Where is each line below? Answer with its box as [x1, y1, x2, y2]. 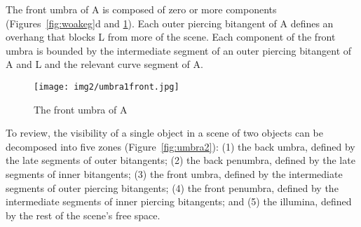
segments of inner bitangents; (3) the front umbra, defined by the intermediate [6, 167, 343, 181]
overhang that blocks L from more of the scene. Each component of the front [6, 29, 336, 44]
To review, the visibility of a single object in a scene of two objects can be [6, 125, 323, 140]
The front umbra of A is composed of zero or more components [6, 2, 277, 16]
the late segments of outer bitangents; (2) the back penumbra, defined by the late [6, 153, 355, 167]
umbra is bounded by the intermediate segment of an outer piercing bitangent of [6, 43, 352, 57]
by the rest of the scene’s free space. [6, 207, 161, 222]
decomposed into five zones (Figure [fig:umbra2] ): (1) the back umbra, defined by [6, 139, 355, 153]
